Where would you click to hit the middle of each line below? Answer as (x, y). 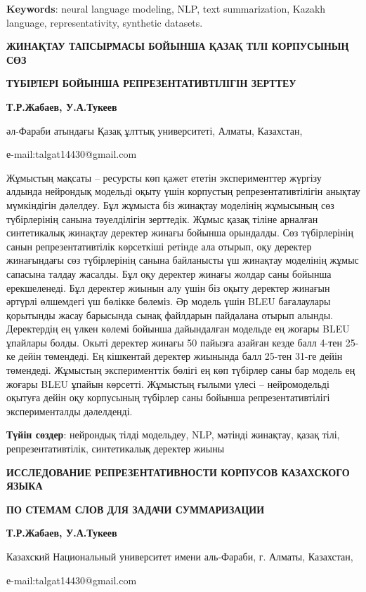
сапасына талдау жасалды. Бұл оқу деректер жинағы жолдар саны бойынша (169, 273)
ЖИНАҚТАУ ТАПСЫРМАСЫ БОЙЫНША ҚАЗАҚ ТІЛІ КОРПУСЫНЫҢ (178, 46)
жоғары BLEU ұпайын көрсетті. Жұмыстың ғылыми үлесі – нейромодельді (168, 383)
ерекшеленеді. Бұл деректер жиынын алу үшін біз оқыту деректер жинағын (168, 287)
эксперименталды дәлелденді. (70, 411)
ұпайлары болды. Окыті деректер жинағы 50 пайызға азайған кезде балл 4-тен (174, 342)
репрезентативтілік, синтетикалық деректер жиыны (116, 449)
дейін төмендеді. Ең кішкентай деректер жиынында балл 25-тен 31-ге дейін (181, 356)
